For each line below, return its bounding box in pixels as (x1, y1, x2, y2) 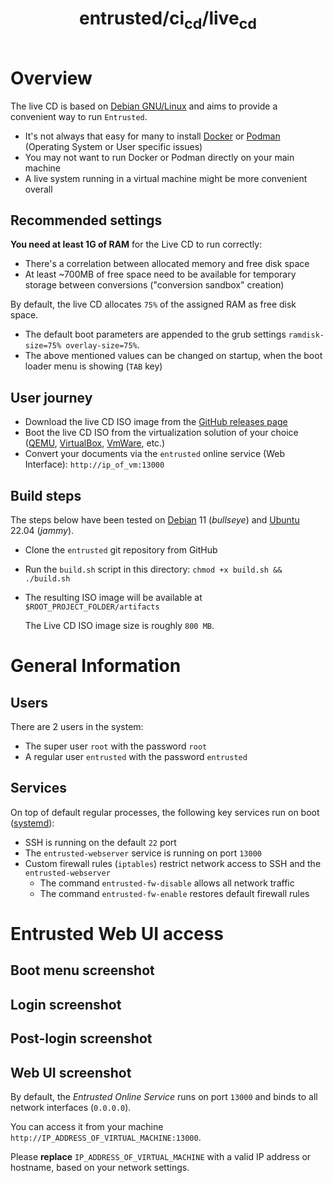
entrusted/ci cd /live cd (78, 7, 257, 33)
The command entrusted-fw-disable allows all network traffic (39, 877, 295, 889)
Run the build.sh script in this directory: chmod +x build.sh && (24, 563, 283, 575)
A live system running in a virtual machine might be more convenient (24, 172, 308, 184)
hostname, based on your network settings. (10, 1161, 190, 1173)
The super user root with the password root (24, 740, 208, 752)
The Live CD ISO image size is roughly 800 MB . (24, 619, 215, 631)
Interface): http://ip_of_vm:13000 (24, 458, 165, 471)
